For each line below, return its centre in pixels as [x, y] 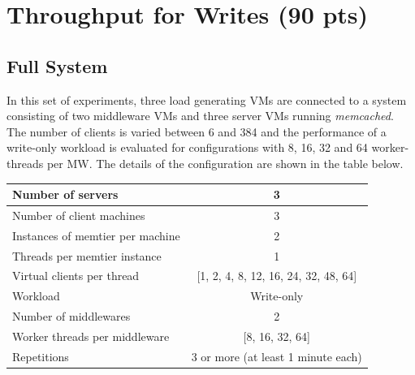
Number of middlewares [71, 316]
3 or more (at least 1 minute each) [277, 356]
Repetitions [41, 356]
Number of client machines [79, 215]
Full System [57, 65]
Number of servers [65, 194]
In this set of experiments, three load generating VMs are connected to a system [207, 99]
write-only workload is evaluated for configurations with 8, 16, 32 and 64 [187, 147]
